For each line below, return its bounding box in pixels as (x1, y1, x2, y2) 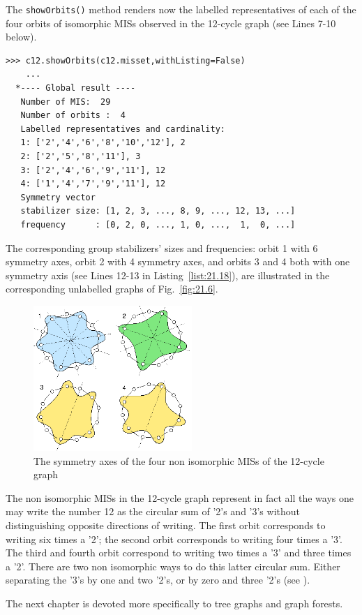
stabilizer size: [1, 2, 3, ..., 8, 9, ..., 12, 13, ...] (20, 206, 296, 216)
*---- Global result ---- (15, 83, 136, 94)
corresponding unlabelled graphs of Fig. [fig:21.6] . (6, 281, 218, 296)
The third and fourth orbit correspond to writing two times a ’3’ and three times (6, 545, 352, 560)
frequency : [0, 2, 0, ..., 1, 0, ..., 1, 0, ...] (20, 219, 296, 230)
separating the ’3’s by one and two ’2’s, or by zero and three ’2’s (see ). (6, 572, 310, 587)
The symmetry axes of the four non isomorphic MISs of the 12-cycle (33, 453, 324, 468)
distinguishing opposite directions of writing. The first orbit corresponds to (6, 517, 326, 532)
